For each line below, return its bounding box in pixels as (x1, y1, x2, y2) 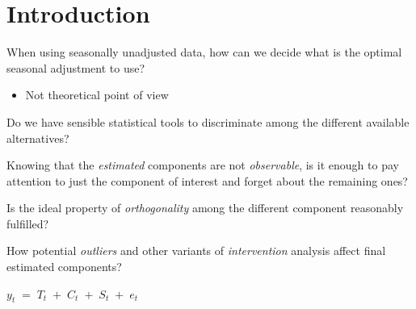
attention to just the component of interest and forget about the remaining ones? (6, 172, 408, 189)
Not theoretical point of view (25, 86, 169, 103)
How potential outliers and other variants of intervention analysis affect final (6, 242, 386, 259)
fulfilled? (6, 215, 49, 232)
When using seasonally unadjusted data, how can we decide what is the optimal (6, 44, 402, 61)
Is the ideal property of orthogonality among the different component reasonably (6, 199, 404, 216)
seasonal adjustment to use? (6, 59, 145, 76)
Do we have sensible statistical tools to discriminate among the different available (6, 113, 410, 130)
